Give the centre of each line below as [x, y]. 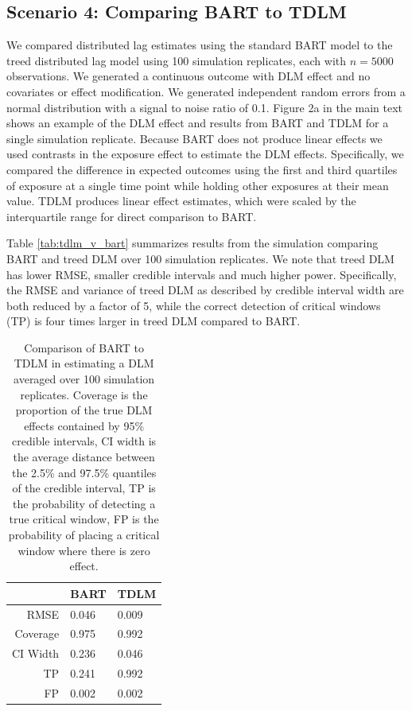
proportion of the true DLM [84, 410]
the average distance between [84, 457]
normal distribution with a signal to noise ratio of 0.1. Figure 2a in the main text [205, 107]
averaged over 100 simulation [84, 379]
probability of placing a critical [84, 535]
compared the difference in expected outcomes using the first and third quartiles [202, 169]
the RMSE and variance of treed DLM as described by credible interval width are [205, 290]
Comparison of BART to [84, 347]
